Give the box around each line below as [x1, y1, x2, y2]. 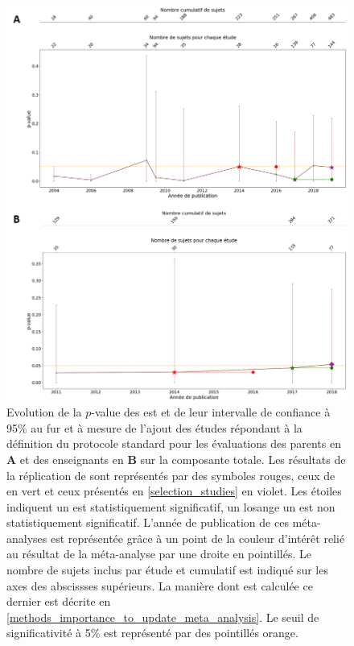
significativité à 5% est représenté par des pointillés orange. [6, 624, 298, 641]
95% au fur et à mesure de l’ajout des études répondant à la [6, 419, 303, 436]
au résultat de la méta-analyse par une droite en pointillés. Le [6, 545, 311, 562]
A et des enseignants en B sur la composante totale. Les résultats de [6, 450, 346, 467]
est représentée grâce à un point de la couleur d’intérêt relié [50, 529, 345, 546]
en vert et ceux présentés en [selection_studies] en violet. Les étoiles [6, 482, 342, 499]
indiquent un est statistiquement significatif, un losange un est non [6, 498, 335, 515]
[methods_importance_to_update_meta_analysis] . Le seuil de [6, 608, 319, 625]
